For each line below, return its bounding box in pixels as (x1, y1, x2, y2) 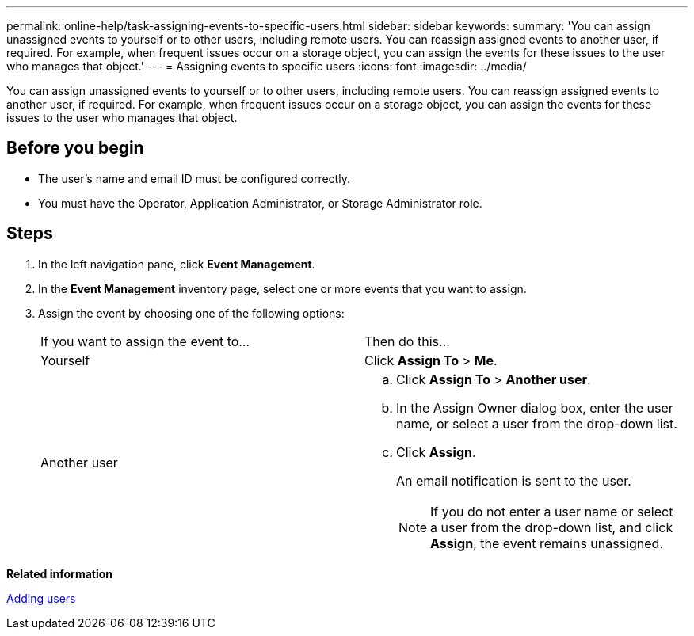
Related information (6, 566, 113, 581)
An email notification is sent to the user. (396, 472, 631, 489)
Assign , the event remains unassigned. (430, 535, 664, 551)
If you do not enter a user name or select (430, 503, 673, 520)
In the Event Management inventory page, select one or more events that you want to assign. (38, 281, 527, 295)
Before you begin (6, 138, 144, 158)
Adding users (6, 591, 76, 605)
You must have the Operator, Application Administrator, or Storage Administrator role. (38, 196, 482, 210)
